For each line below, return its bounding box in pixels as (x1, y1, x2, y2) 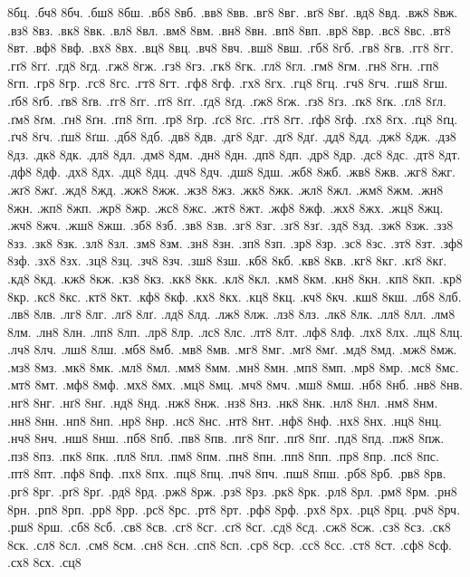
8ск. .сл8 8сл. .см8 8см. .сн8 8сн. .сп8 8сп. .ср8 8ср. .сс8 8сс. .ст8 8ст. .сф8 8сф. (7, 534, 453, 553)
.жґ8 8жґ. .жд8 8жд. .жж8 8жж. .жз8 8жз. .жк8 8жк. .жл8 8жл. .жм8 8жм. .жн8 (7, 179, 444, 198)
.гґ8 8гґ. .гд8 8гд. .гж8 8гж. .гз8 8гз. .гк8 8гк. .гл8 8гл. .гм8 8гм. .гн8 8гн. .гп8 (7, 55, 439, 74)
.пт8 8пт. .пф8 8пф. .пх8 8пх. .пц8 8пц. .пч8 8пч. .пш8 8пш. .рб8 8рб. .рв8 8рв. (7, 464, 446, 483)
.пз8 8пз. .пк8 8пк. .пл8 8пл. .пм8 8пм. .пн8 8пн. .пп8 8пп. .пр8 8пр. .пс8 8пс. (7, 446, 439, 465)
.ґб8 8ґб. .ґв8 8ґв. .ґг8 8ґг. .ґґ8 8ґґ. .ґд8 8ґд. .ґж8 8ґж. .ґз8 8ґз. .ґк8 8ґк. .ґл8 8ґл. (7, 91, 446, 110)
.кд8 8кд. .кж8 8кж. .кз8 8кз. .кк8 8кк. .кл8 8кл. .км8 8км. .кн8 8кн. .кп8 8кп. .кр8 (7, 268, 462, 287)
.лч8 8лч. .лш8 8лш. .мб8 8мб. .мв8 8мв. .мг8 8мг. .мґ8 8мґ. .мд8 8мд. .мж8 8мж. (7, 340, 457, 359)
